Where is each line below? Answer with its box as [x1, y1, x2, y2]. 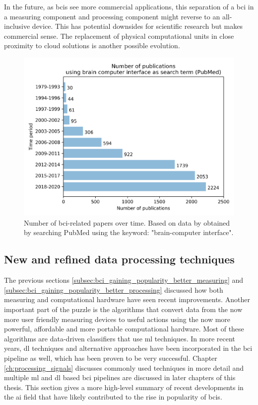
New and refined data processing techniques [4, 251, 235, 267]
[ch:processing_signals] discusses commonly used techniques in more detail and [4, 362, 244, 373]
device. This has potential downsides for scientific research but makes [32, 21, 243, 31]
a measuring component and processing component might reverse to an [4, 11, 220, 21]
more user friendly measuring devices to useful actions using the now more [4, 314, 231, 324]
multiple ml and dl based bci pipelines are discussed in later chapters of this [4, 372, 236, 383]
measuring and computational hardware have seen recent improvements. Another [4, 294, 250, 305]
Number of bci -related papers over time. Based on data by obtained [24, 217, 230, 228]
